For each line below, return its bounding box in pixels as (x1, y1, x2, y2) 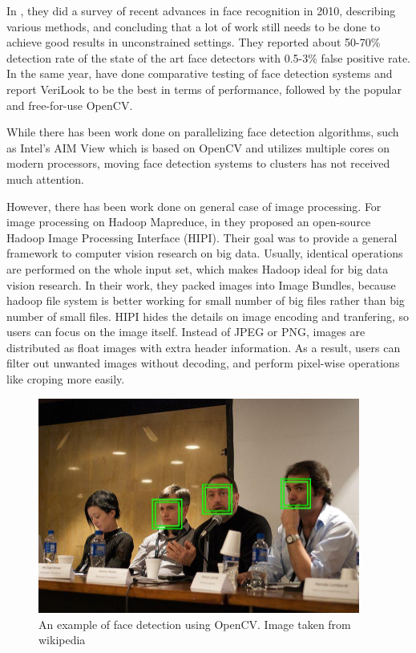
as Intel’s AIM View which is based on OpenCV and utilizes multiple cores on (6, 139, 390, 156)
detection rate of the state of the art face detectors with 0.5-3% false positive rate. (6, 49, 411, 66)
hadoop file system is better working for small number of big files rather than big (6, 292, 405, 309)
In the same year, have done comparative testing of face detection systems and (6, 65, 393, 82)
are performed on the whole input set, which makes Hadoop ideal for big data (6, 260, 389, 277)
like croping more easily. (6, 371, 125, 387)
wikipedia (38, 631, 86, 648)
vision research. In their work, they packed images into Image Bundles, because (6, 276, 396, 293)
